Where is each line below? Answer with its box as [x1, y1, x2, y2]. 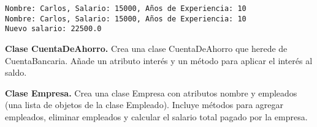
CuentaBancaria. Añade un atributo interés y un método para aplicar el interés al [5, 54, 313, 67]
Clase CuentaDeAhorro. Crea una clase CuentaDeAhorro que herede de [5, 42, 288, 54]
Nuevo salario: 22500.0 [5, 24, 102, 34]
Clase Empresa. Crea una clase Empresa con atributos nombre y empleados [5, 86, 297, 99]
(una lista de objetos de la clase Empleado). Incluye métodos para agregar [5, 98, 284, 111]
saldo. [5, 66, 27, 79]
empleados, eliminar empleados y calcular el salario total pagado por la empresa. [5, 110, 308, 123]
